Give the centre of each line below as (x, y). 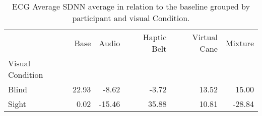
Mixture (240, 43)
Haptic (155, 37)
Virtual (205, 37)
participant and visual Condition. (131, 18)
